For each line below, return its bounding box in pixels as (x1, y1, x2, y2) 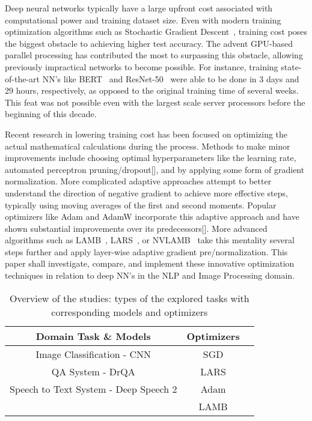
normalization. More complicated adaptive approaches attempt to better (5, 175, 272, 187)
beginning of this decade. (5, 108, 97, 120)
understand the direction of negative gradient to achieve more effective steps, (5, 186, 288, 199)
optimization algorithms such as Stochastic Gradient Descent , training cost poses (5, 25, 308, 38)
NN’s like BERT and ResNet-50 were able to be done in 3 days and (42, 72, 299, 85)
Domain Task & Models (35, 329, 151, 343)
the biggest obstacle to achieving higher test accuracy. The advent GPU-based (5, 37, 293, 49)
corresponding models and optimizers (51, 304, 208, 319)
